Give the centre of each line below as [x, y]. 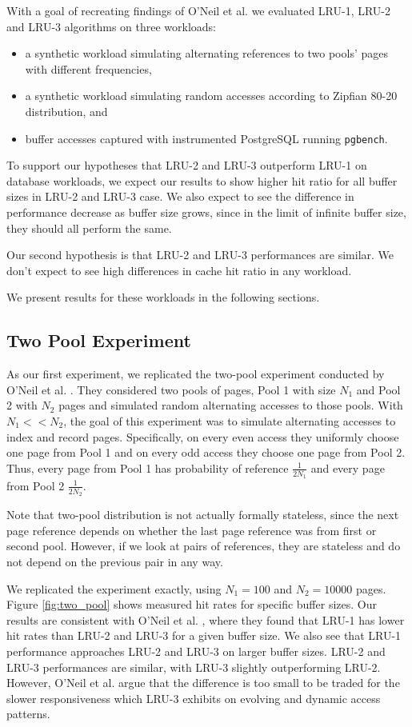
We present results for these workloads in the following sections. [163, 297]
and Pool [378, 389]
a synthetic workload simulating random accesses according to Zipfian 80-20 [211, 96]
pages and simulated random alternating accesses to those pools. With [231, 405]
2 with [22, 405]
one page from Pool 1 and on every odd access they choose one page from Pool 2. [206, 452]
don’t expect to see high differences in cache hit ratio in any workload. [179, 270]
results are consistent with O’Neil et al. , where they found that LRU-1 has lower [206, 619]
